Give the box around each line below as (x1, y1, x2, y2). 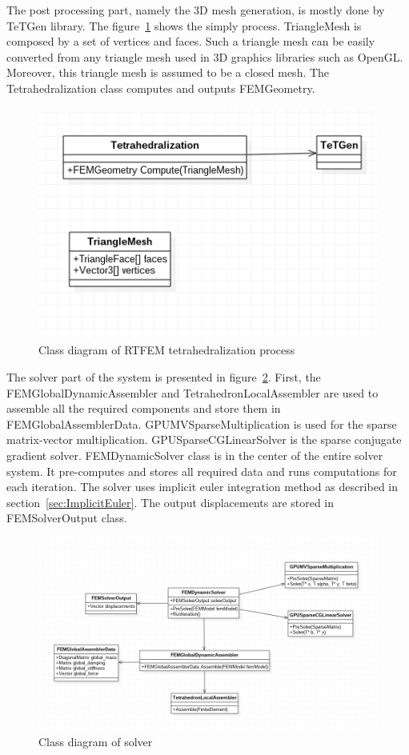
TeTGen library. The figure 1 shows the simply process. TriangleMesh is (6, 17, 362, 34)
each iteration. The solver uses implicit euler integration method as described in (6, 478, 399, 495)
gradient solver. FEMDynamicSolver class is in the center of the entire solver (6, 446, 383, 463)
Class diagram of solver (38, 733, 153, 749)
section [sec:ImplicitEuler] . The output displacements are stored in (6, 493, 335, 510)
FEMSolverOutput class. (6, 509, 127, 526)
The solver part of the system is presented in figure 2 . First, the (6, 369, 321, 385)
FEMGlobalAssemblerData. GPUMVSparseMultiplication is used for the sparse (6, 415, 397, 432)
